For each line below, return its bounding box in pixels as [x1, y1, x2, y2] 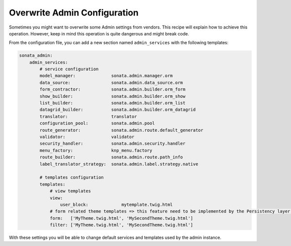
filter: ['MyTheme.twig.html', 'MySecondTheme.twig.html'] [49, 222, 194, 228]
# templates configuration [39, 175, 104, 180]
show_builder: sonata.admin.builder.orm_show [39, 93, 186, 99]
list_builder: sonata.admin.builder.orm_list [39, 100, 186, 106]
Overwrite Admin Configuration [9, 7, 139, 18]
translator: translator [39, 114, 137, 119]
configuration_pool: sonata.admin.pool [39, 121, 155, 126]
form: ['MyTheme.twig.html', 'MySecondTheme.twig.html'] [49, 215, 194, 221]
